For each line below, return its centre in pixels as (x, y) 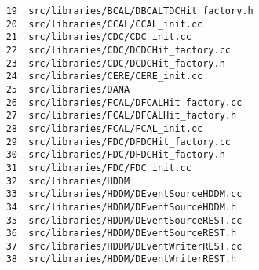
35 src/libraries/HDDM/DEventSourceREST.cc (124, 220)
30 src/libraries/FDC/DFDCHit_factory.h (115, 155)
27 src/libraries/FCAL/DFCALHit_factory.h (121, 116)
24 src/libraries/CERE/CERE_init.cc (104, 77)
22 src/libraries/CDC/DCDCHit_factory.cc (118, 50)
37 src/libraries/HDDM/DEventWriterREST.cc (124, 246)
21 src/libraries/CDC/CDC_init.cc (98, 37)
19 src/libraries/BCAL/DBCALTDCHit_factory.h (129, 11)
